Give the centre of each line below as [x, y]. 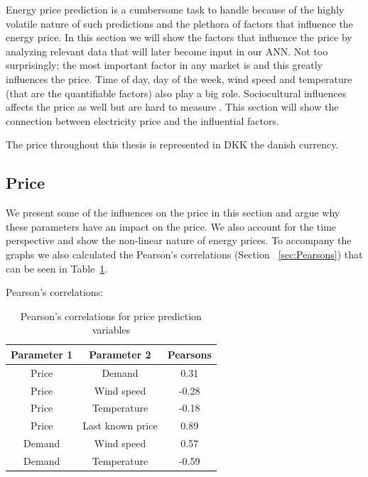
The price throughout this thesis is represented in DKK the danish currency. [172, 144]
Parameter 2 [120, 354]
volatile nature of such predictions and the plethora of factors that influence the [179, 23]
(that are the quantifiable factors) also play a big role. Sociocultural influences [176, 93]
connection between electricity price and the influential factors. [142, 120]
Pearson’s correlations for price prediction [111, 316]
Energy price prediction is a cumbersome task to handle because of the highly [175, 9]
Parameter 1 [42, 354]
